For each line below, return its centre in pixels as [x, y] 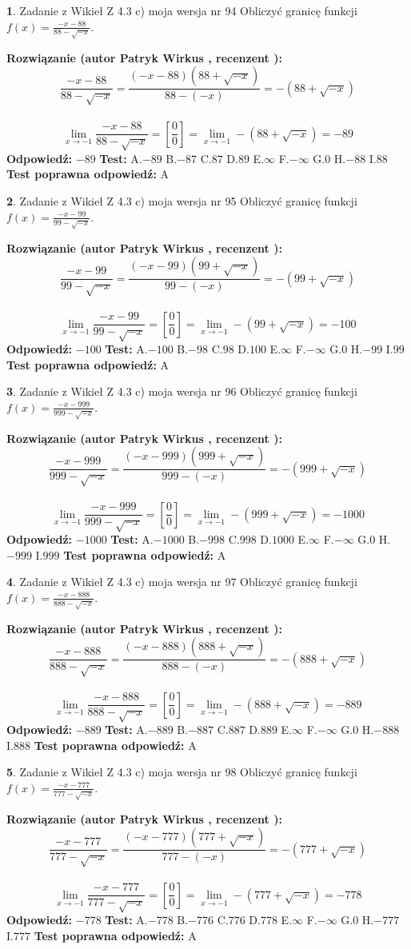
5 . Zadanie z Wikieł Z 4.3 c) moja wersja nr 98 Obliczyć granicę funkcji [182, 772]
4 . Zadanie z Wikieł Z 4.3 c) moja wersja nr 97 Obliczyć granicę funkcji [182, 582]
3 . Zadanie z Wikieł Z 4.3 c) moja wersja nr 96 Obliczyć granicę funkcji [182, 391]
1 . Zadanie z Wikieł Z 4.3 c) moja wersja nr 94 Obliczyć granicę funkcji [182, 10]
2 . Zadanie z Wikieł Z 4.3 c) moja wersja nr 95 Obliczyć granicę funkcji [182, 201]
